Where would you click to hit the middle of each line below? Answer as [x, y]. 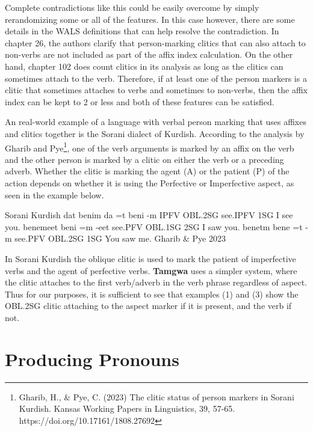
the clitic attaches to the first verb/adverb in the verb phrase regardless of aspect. [156, 282]
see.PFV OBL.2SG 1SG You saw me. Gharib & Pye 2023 [120, 238]
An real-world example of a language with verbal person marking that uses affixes [156, 122]
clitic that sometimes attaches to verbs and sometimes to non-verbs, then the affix [156, 90]
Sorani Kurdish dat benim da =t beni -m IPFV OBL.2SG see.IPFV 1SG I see [149, 215]
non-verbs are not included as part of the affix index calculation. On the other [149, 54]
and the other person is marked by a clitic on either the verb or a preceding [144, 159]
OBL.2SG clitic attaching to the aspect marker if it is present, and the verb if [148, 306]
